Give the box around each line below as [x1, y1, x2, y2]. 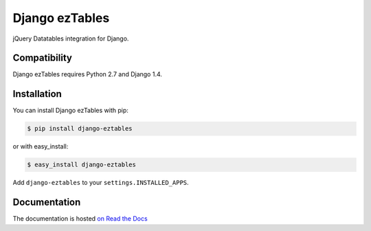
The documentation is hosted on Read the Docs [12, 214, 148, 223]
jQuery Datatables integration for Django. [12, 34, 129, 43]
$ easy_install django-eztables [27, 161, 137, 168]
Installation [12, 88, 62, 100]
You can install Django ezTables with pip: [12, 107, 128, 115]
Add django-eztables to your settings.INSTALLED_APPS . [12, 179, 189, 187]
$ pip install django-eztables [27, 124, 133, 133]
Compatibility [12, 52, 72, 64]
